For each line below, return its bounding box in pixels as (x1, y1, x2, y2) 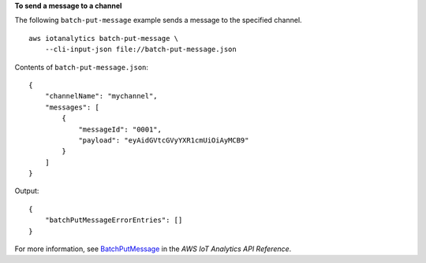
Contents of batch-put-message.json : (14, 62, 149, 72)
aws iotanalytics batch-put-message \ (28, 34, 179, 43)
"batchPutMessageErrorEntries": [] (44, 216, 183, 224)
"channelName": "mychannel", (44, 91, 158, 101)
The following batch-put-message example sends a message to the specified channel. (14, 16, 303, 25)
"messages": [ (44, 102, 100, 112)
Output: (14, 186, 39, 196)
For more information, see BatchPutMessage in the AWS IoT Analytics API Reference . (14, 244, 292, 254)
